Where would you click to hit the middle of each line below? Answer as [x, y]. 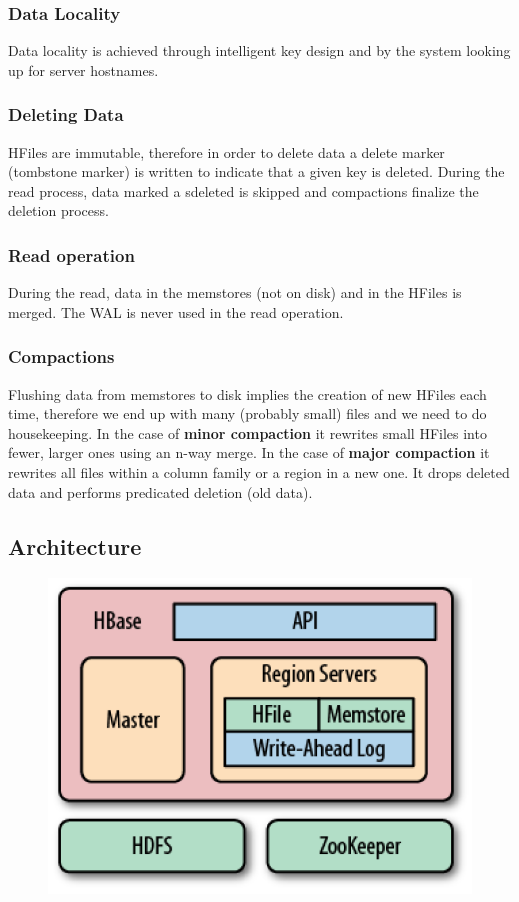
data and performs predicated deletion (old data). [160, 491]
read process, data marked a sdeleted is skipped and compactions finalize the [243, 190]
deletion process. [58, 210]
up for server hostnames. [83, 69]
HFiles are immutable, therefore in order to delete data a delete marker [226, 151]
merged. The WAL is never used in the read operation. [176, 311]
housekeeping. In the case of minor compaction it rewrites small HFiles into [247, 432]
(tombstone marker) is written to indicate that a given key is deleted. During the [256, 171]
